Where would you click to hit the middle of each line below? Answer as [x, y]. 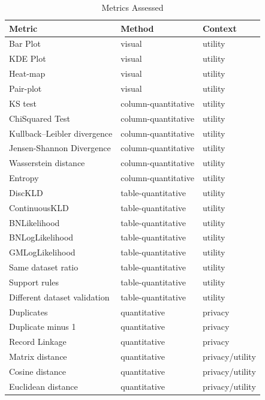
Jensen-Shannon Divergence [60, 148]
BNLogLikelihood [41, 237]
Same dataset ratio [44, 267]
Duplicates [28, 312]
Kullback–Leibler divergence [61, 133]
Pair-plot [25, 88]
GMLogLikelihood [42, 252]
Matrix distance [38, 357]
